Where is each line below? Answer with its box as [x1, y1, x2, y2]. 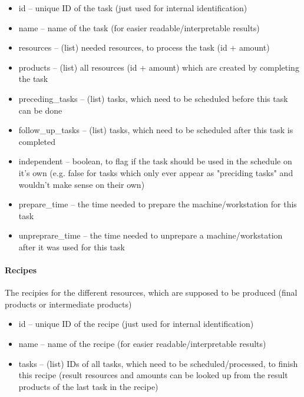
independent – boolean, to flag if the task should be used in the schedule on [18, 155, 292, 167]
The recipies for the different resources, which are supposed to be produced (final [5, 286, 298, 299]
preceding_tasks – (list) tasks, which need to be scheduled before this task [18, 92, 288, 104]
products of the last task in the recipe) [18, 380, 158, 392]
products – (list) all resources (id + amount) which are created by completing [18, 61, 299, 73]
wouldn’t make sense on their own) [18, 178, 145, 190]
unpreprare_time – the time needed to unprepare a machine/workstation [18, 229, 283, 241]
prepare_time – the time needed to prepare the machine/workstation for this [18, 198, 297, 210]
